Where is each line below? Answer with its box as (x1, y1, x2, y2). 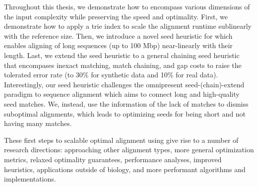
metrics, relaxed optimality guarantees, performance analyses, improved (4, 154, 222, 164)
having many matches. (4, 118, 72, 128)
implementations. (4, 174, 56, 184)
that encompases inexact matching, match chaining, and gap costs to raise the (4, 60, 242, 70)
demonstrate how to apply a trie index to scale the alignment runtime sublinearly (4, 21, 252, 31)
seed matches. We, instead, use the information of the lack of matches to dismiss (4, 98, 249, 109)
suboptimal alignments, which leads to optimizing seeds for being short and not (4, 108, 246, 119)
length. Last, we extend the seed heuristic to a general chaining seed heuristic (4, 50, 240, 60)
